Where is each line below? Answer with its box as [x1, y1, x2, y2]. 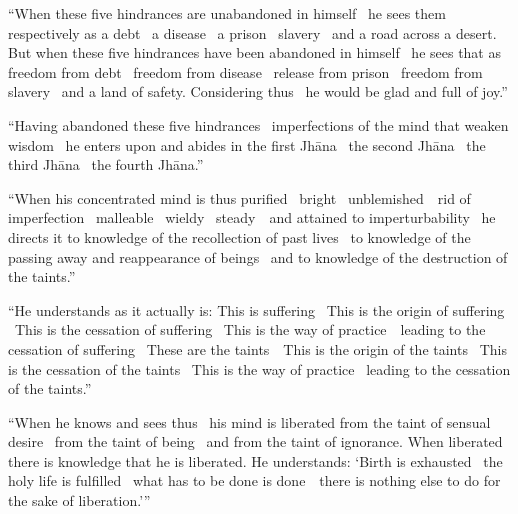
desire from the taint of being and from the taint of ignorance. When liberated [8, 431, 503, 452]
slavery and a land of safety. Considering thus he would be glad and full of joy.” [8, 81, 508, 102]
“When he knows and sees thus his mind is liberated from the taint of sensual [8, 411, 491, 432]
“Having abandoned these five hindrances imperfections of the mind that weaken [8, 114, 509, 135]
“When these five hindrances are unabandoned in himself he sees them [8, 3, 446, 23]
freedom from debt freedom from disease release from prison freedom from [8, 61, 483, 82]
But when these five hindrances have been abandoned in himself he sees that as [8, 42, 501, 63]
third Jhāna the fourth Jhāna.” [8, 154, 204, 175]
